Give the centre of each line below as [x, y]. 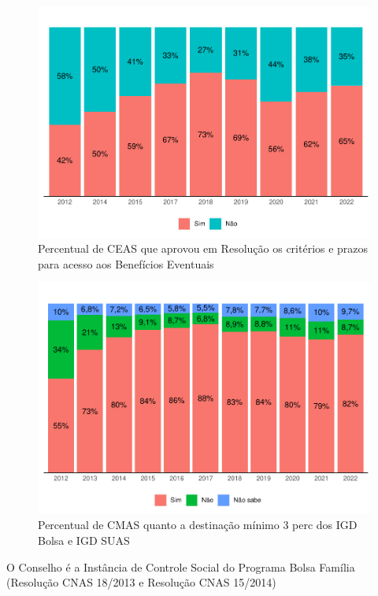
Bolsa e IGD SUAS [84, 540]
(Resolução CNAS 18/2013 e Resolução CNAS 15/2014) [141, 582]
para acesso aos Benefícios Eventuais [126, 263]
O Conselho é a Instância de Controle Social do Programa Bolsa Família [181, 566]
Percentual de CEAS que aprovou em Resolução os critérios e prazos [203, 248]
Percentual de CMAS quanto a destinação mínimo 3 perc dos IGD [198, 525]
